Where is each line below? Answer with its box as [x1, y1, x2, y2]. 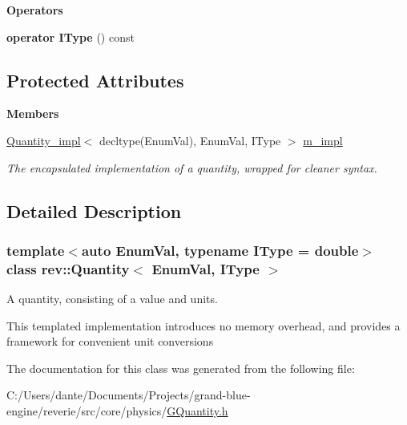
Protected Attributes [6, 67, 184, 92]
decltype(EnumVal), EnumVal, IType [99, 132, 281, 148]
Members [6, 105, 59, 122]
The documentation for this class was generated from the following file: [6, 359, 355, 376]
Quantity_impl [6, 132, 81, 148]
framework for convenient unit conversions [6, 333, 214, 350]
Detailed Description [6, 198, 182, 223]
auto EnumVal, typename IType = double [81, 240, 359, 260]
